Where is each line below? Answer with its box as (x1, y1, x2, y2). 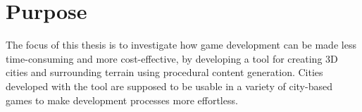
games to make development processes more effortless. (6, 92, 238, 107)
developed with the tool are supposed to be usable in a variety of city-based (6, 78, 332, 93)
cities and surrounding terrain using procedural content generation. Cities (6, 65, 323, 80)
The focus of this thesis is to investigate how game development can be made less (6, 37, 356, 52)
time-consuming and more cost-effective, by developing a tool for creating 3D (6, 51, 338, 66)
